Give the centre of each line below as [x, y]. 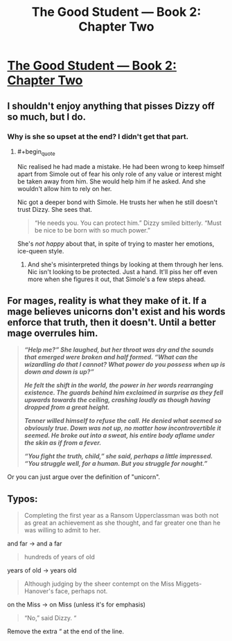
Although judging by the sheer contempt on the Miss [99, 584]
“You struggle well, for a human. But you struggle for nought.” [116, 464]
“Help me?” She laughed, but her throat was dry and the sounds [119, 350]
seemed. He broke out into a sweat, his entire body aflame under [119, 435]
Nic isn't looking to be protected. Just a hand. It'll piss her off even [123, 271]
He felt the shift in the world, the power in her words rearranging [118, 386]
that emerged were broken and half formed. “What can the [111, 357]
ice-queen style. [41, 251]
